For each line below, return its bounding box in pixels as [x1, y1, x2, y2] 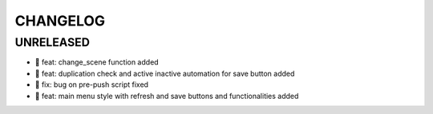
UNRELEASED [14, 35, 90, 49]
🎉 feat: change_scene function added [34, 57, 160, 67]
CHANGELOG [14, 12, 106, 29]
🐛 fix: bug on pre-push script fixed [34, 80, 148, 89]
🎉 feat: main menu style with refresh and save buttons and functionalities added [34, 91, 299, 100]
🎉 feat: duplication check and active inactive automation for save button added [34, 69, 295, 78]
